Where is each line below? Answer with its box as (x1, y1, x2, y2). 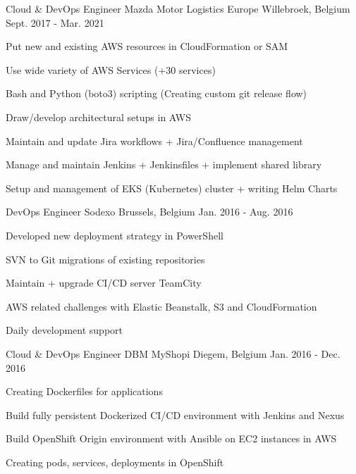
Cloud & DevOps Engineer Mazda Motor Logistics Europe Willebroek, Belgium (6, 1, 350, 15)
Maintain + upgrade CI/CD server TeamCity (6, 275, 202, 290)
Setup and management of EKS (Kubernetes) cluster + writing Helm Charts (6, 180, 338, 195)
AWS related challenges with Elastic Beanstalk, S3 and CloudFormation (6, 299, 317, 313)
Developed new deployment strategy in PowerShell (6, 227, 223, 242)
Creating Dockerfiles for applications (6, 384, 163, 399)
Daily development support (6, 323, 123, 337)
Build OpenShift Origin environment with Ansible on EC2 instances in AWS (6, 431, 337, 446)
